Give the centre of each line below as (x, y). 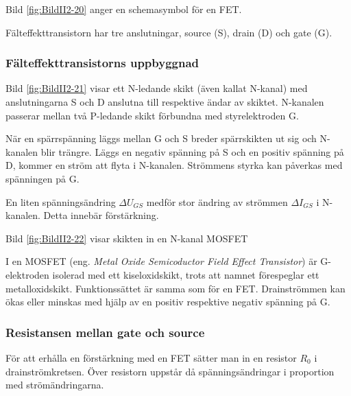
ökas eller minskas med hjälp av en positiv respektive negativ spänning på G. (168, 302)
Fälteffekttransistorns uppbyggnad (102, 63)
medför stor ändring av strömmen (217, 201)
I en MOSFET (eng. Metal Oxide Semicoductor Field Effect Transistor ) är (161, 261)
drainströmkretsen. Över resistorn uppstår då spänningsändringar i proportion (170, 371)
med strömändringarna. (55, 385)
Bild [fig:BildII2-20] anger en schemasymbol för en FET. (124, 9)
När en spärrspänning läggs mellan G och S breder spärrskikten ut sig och (161, 138)
